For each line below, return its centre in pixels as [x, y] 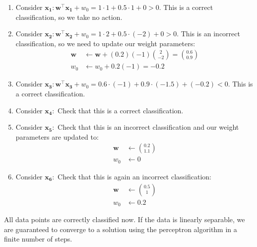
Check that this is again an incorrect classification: [134, 176]
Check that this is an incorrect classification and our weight [148, 127]
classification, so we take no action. [69, 17]
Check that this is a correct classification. [121, 110]
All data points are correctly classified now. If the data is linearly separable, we [125, 219]
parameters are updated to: [57, 136]
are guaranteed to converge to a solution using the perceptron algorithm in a [121, 229]
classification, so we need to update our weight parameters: [105, 43]
